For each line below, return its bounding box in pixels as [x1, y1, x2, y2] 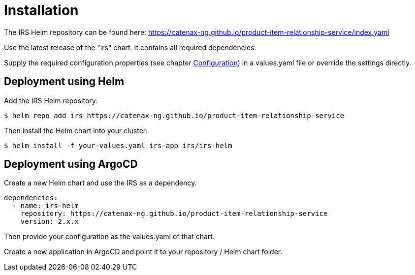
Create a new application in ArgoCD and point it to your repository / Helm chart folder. [4, 247, 283, 256]
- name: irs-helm [12, 202, 79, 210]
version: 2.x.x [20, 217, 79, 226]
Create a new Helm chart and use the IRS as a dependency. [4, 179, 197, 187]
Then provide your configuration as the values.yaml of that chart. [4, 232, 215, 241]
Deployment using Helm [4, 75, 125, 88]
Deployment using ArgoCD [4, 158, 138, 171]
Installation [4, 2, 79, 19]
